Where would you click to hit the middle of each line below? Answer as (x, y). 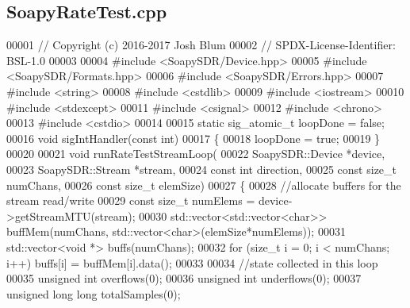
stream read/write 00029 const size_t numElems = (131, 200)
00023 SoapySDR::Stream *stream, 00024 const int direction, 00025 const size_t (202, 169)
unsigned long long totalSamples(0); (94, 293)
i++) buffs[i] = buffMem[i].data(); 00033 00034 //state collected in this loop (192, 262)
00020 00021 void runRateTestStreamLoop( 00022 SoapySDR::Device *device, (196, 154)
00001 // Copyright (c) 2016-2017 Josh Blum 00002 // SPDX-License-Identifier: (201, 45)
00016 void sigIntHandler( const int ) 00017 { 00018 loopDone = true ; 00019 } (194, 138)
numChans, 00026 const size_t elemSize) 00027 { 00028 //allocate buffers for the (204, 185)
